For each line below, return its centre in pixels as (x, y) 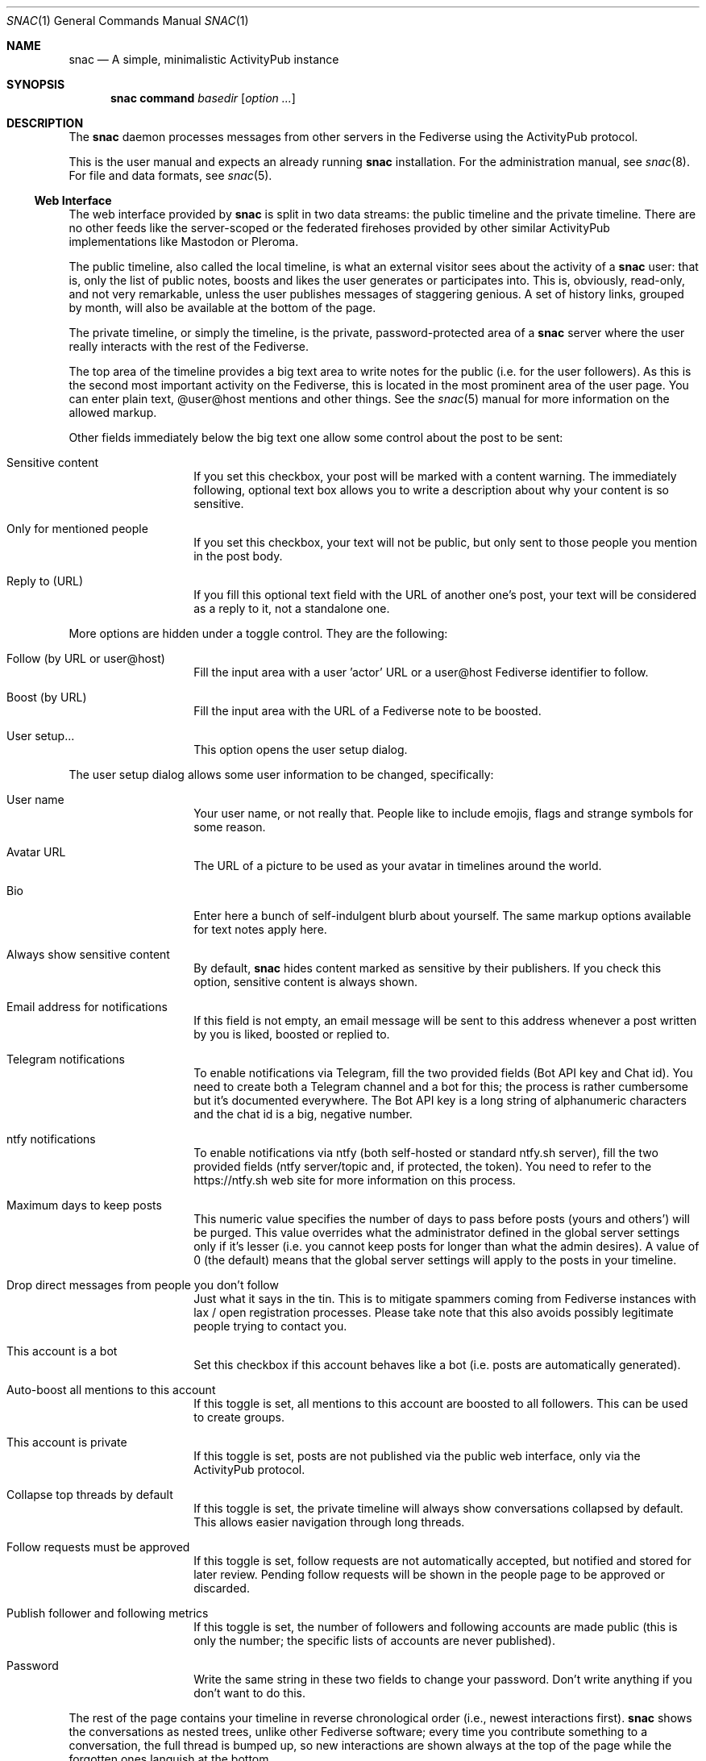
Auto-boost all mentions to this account (111, 1390)
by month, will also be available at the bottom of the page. (222, 308)
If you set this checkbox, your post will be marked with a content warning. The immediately (435, 476)
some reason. (230, 827)
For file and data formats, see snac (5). (170, 175)
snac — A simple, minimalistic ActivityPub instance (204, 59)
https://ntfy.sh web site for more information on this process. (355, 1180)
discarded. (222, 1588)
